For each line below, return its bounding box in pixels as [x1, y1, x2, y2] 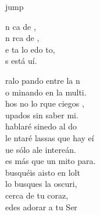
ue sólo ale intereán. [5, 143, 76, 155]
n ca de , [5, 20, 36, 32]
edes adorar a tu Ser [5, 200, 77, 213]
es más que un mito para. [5, 155, 96, 167]
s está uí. [5, 54, 37, 67]
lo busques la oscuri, [5, 178, 77, 190]
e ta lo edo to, [5, 43, 55, 55]
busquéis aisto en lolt [5, 166, 80, 178]
